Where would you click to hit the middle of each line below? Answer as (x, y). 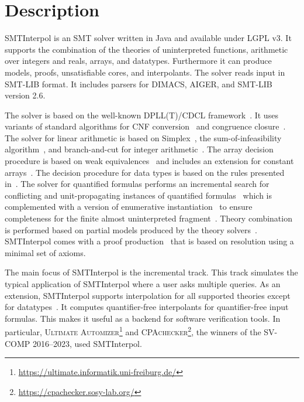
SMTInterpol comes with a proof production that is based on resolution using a (149, 241)
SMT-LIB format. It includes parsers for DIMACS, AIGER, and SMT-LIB (139, 84)
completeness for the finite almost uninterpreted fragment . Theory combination (148, 218)
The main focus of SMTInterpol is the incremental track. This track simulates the (151, 272)
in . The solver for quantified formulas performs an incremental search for (137, 184)
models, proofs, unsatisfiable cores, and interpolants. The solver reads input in (145, 72)
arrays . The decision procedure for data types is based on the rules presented (145, 172)
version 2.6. (25, 95)
